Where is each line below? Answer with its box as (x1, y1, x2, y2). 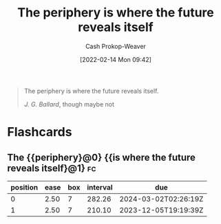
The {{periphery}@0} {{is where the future (7, 151, 196, 163)
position (10, 182, 39, 192)
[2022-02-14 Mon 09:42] (80, 55, 151, 63)
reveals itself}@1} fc (7, 162, 96, 174)
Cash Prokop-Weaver (85, 42, 147, 50)
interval (87, 182, 113, 192)
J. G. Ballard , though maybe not (23, 100, 115, 108)
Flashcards (7, 124, 72, 140)
